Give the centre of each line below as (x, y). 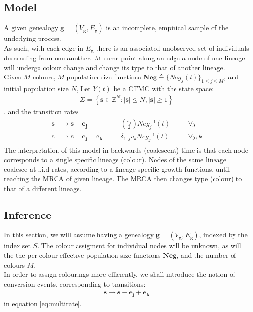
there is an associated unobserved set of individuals (173, 48)
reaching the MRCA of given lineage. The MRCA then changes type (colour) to (123, 178)
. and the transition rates (41, 111)
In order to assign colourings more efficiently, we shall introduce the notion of (120, 274)
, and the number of (206, 255)
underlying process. (33, 38)
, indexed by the (223, 235)
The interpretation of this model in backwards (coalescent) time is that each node (126, 150)
